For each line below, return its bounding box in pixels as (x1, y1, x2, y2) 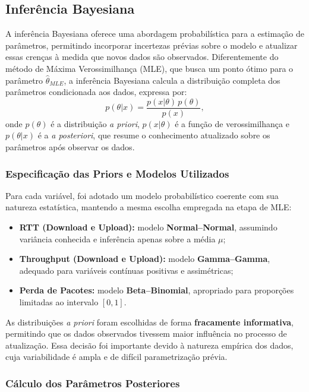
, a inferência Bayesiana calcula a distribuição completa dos (64, 74, 280, 86)
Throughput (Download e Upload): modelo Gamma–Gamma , (19, 252, 270, 265)
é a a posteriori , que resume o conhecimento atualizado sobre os (37, 129, 270, 141)
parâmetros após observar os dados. (5, 141, 135, 153)
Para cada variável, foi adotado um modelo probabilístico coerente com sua (5, 189, 279, 201)
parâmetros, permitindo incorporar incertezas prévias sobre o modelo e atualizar (5, 39, 298, 51)
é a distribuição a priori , (51, 117, 140, 129)
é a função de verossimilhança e (175, 117, 289, 129)
